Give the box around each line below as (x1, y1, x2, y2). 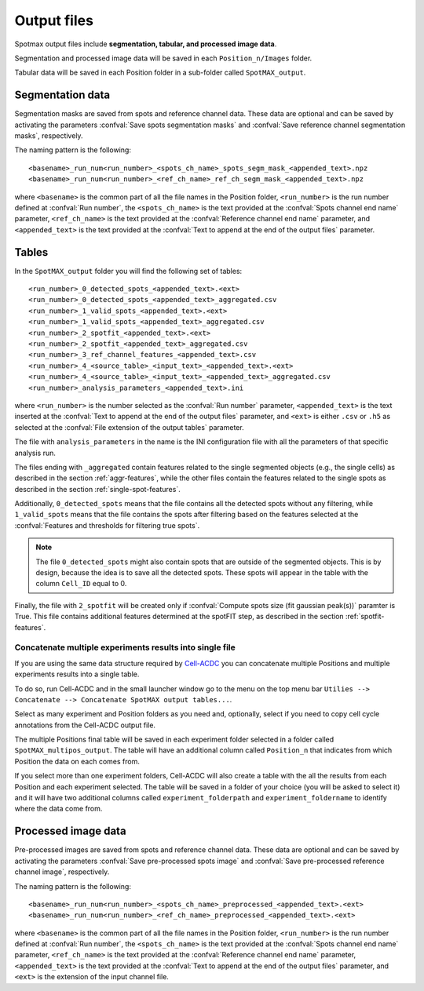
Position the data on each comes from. (14, 756, 141, 766)
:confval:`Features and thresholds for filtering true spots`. (14, 520, 200, 530)
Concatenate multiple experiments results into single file (14, 642, 236, 653)
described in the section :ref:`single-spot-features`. (14, 484, 181, 494)
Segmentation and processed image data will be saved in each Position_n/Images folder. (14, 53, 313, 63)
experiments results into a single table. (14, 669, 140, 679)
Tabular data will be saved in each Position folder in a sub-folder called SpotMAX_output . (14, 67, 306, 78)
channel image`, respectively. (14, 867, 110, 876)
